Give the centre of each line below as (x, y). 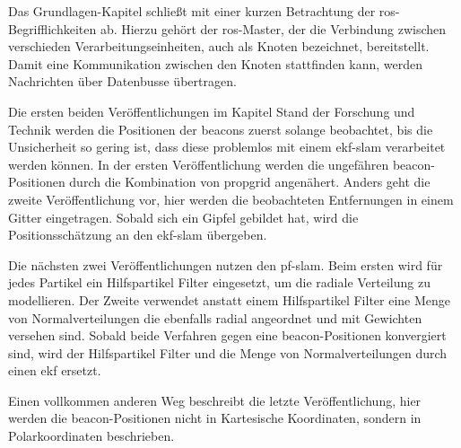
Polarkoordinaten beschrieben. (91, 436)
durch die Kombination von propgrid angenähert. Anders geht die (250, 182)
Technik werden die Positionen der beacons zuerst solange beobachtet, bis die (221, 129)
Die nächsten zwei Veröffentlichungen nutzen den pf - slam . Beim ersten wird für (226, 264)
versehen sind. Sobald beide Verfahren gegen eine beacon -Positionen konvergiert (227, 335)
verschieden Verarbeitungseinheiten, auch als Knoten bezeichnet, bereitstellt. (219, 46)
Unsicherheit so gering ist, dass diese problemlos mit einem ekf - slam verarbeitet (227, 147)
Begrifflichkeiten (52, 28)
